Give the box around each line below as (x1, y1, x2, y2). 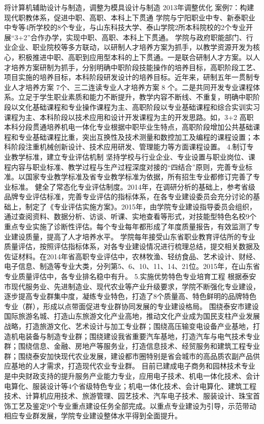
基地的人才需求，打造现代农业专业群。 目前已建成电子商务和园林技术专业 (11, 360, 255, 371)
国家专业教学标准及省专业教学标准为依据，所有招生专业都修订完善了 (25, 171, 253, 182)
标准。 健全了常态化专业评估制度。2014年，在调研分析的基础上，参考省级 (11, 181, 255, 192)
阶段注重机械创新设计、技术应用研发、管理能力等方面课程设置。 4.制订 (11, 141, 247, 152)
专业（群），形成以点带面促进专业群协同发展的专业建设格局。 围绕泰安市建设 (4, 300, 259, 311)
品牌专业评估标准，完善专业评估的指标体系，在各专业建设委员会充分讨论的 (4, 191, 253, 202)
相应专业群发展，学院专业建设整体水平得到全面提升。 (4, 410, 182, 421)
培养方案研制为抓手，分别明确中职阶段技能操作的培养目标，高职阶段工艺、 (11, 62, 260, 72)
